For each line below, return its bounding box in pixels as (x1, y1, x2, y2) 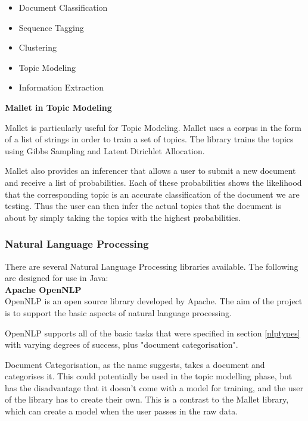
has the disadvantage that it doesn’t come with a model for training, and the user (5, 381, 303, 394)
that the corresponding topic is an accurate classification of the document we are (5, 188, 300, 200)
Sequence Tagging (18, 21, 84, 33)
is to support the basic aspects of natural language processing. (5, 306, 232, 319)
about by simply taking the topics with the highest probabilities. (5, 211, 241, 223)
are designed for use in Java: (5, 272, 108, 284)
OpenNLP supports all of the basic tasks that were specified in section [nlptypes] (5, 326, 300, 339)
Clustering (18, 41, 57, 54)
